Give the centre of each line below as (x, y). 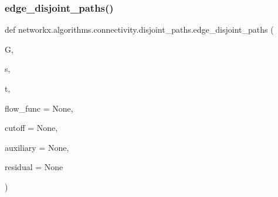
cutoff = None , (31, 128)
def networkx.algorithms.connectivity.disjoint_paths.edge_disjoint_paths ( (139, 30)
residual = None (34, 167)
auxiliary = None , (37, 147)
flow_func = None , (39, 108)
